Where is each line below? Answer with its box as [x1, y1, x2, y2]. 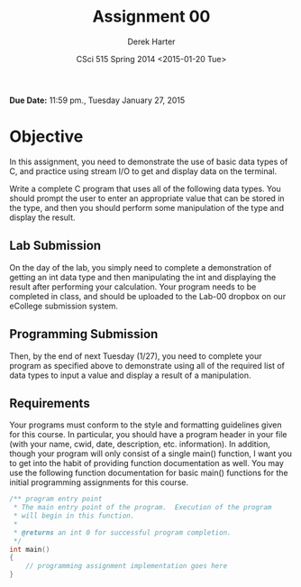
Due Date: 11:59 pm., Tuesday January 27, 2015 [9, 95, 186, 105]
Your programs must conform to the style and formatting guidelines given [9, 419, 282, 430]
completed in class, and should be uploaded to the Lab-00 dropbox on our [9, 290, 287, 301]
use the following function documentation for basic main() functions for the [9, 467, 288, 479]
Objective [9, 126, 84, 147]
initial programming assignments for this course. [9, 477, 189, 488]
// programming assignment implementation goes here [25, 562, 228, 571]
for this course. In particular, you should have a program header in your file [9, 429, 287, 440]
